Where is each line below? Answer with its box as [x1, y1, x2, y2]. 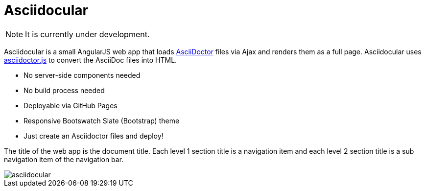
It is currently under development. [25, 29, 150, 39]
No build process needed [24, 86, 105, 95]
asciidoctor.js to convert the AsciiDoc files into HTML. [4, 55, 177, 64]
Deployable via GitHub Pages [24, 101, 118, 110]
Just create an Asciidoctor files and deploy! [24, 131, 164, 140]
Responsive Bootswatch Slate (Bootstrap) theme [24, 116, 180, 125]
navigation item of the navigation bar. [4, 155, 124, 164]
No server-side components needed [24, 71, 141, 79]
